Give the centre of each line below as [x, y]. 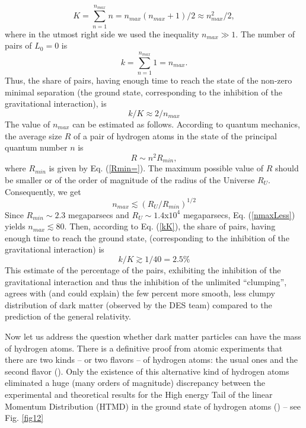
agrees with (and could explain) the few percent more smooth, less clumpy [140, 293]
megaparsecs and [99, 214]
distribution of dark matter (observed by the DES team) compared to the [138, 304]
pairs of [18, 45]
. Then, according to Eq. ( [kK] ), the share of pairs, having [170, 226]
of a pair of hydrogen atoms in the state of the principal [176, 135]
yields [15, 226]
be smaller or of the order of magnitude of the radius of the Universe [130, 179]
